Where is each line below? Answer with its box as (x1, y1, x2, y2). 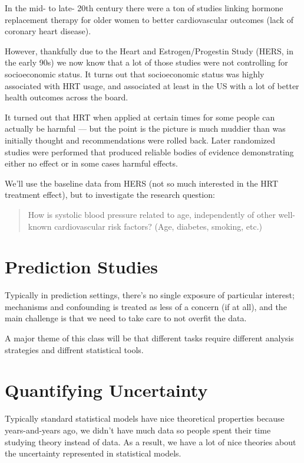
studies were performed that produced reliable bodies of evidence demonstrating (5, 145, 294, 158)
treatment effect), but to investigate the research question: (5, 188, 215, 201)
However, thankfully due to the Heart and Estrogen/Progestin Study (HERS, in (5, 44, 293, 57)
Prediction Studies (5, 255, 158, 279)
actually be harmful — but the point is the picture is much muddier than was (5, 122, 286, 135)
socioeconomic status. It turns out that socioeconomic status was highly (5, 67, 265, 80)
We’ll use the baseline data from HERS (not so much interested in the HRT (5, 177, 279, 189)
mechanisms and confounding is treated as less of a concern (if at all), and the (5, 300, 287, 312)
